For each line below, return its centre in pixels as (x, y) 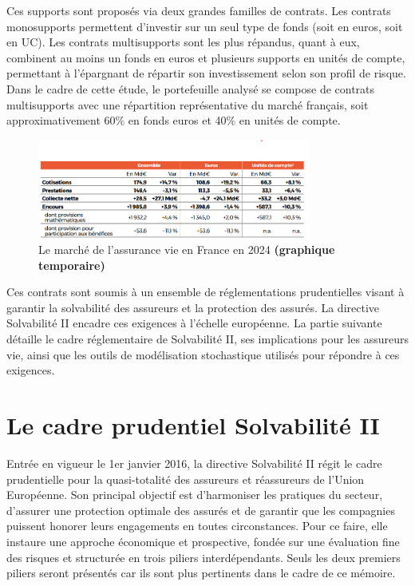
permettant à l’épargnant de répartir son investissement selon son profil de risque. (206, 73)
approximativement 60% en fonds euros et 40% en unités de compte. (174, 120)
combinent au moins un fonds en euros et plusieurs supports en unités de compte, (206, 57)
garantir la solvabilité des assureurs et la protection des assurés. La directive (193, 307)
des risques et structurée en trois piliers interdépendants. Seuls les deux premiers (204, 557)
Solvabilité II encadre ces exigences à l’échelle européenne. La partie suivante (194, 323)
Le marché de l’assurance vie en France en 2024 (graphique (187, 249)
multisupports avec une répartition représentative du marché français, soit (188, 104)
